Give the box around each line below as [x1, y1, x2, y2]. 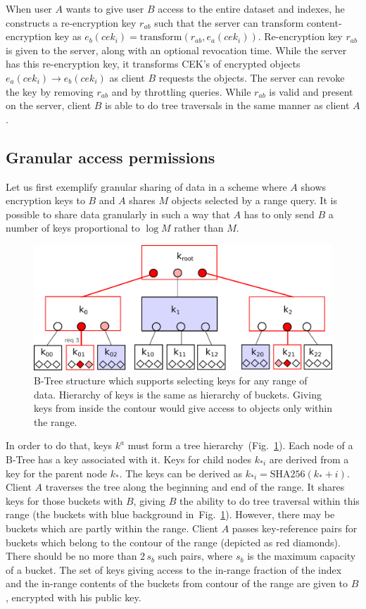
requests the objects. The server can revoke [158, 70, 345, 84]
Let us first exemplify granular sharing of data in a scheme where [6, 179, 287, 194]
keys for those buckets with [6, 493, 123, 508]
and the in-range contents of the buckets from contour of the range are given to [6, 576, 348, 591]
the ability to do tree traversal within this [179, 493, 360, 508]
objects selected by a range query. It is [171, 193, 337, 208]
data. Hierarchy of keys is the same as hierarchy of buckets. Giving [34, 387, 322, 401]
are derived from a [269, 451, 349, 466]
